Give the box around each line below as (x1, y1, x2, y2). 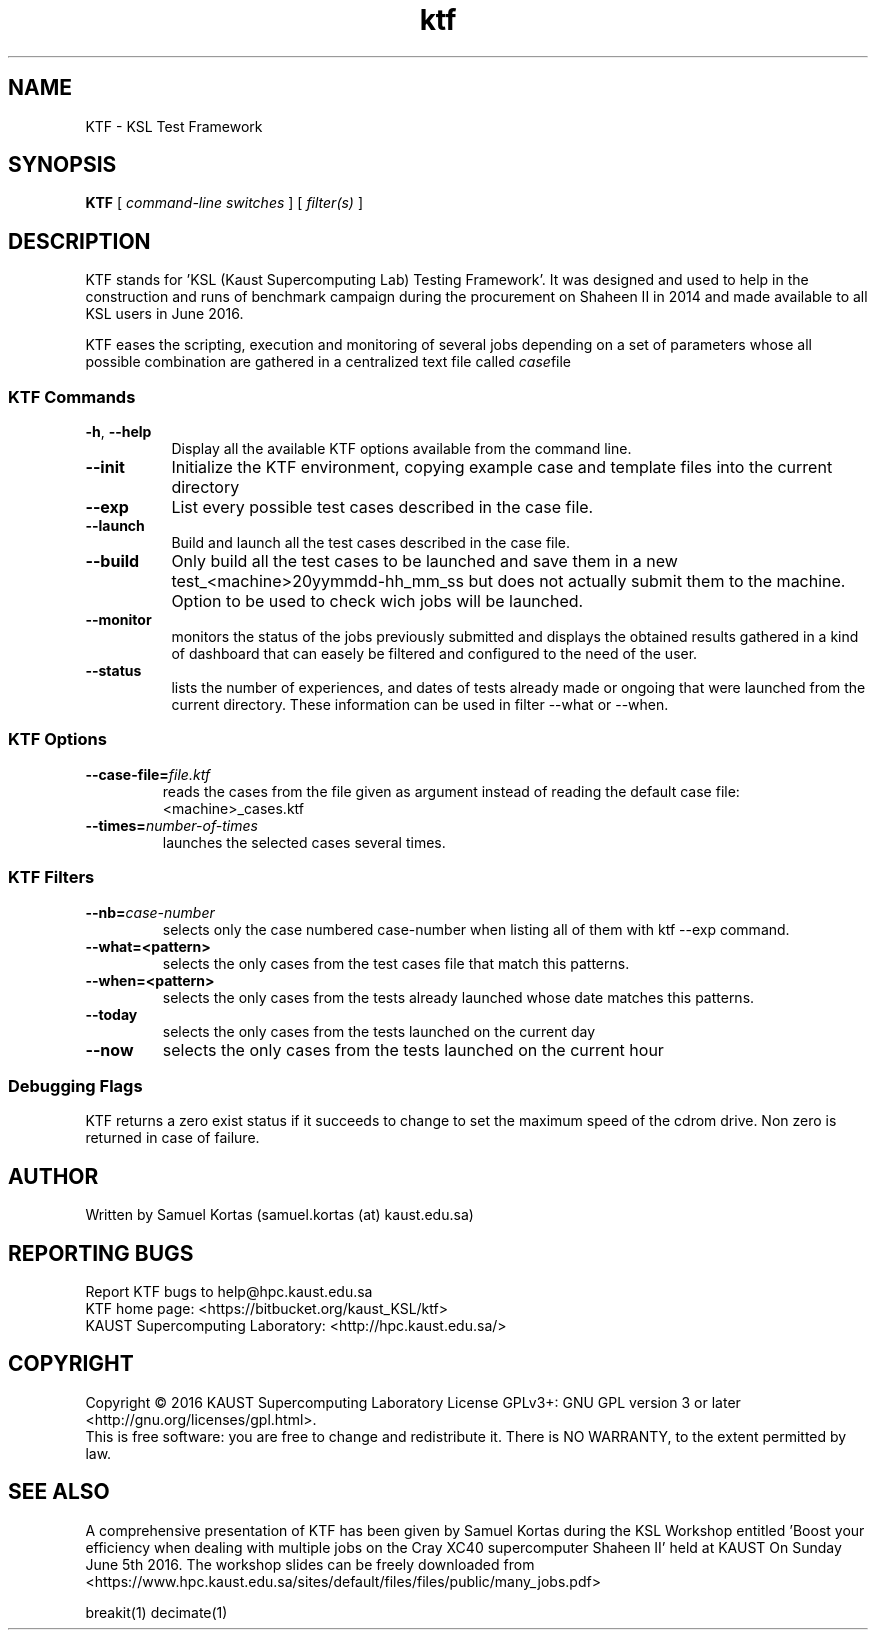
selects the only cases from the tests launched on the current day (162, 1022, 596, 1040)
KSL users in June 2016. (85, 305, 244, 323)
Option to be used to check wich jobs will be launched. (171, 591, 584, 612)
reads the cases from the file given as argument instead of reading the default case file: (162, 782, 740, 800)
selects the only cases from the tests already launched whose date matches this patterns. (162, 988, 755, 1006)
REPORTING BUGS (8, 1240, 194, 1266)
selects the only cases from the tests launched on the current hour (162, 1039, 664, 1060)
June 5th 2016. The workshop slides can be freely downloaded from (85, 1555, 535, 1573)
